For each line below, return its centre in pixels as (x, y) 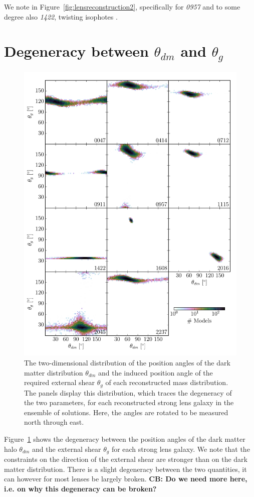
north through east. (54, 422)
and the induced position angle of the (156, 372)
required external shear (60, 382)
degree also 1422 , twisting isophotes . (61, 16)
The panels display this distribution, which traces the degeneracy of (128, 392)
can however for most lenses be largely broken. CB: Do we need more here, (126, 479)
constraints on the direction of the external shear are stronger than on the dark (126, 459)
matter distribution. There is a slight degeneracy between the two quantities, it (125, 469)
